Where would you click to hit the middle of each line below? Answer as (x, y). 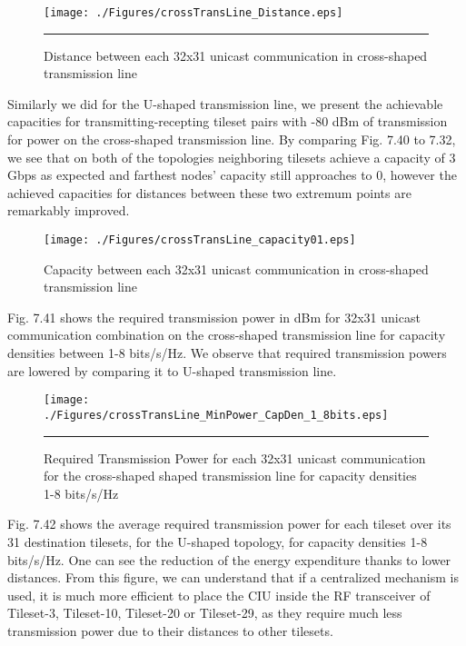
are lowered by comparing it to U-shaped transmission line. (172, 370)
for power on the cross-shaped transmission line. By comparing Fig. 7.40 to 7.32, (232, 139)
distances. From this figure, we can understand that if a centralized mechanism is (233, 577)
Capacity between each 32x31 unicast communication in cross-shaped (236, 268)
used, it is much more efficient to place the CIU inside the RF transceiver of (219, 595)
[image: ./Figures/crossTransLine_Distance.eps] (193, 13)
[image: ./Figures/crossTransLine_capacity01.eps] (200, 240)
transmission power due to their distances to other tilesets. (170, 630)
